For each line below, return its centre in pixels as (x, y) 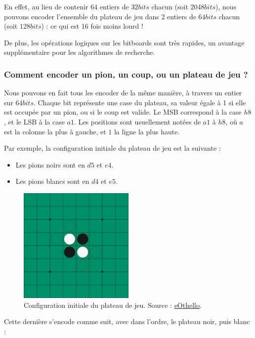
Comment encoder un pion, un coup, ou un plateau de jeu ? (126, 74)
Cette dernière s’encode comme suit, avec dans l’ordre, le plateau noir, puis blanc (127, 321)
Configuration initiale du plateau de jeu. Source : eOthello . (113, 305)
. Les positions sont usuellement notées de (138, 121)
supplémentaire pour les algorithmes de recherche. (80, 52)
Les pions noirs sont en (50, 164)
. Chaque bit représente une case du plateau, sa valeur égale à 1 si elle (140, 102)
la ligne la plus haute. (147, 131)
